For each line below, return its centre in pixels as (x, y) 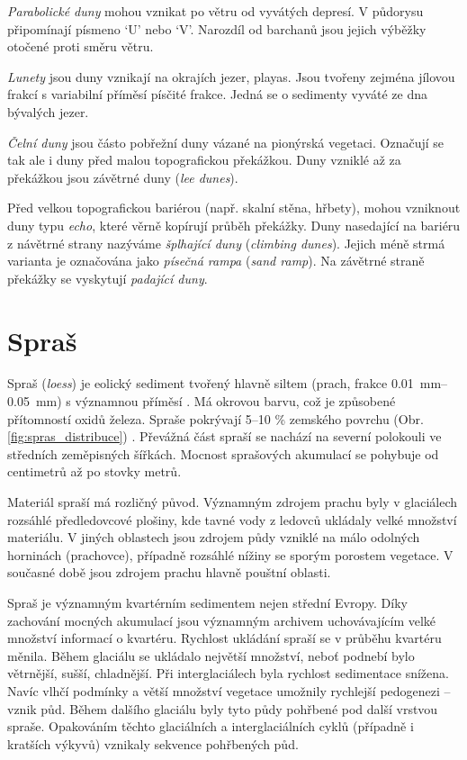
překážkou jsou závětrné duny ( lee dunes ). (123, 177)
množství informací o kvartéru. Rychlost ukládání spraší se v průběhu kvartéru (225, 638)
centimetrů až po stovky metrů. (94, 471)
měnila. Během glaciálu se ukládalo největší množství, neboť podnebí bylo (211, 655)
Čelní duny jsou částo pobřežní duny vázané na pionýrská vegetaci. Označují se (226, 142)
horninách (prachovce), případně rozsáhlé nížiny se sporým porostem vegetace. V (230, 554)
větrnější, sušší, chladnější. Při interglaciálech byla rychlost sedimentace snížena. (228, 673)
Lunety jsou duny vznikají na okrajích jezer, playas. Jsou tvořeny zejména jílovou (231, 76)
